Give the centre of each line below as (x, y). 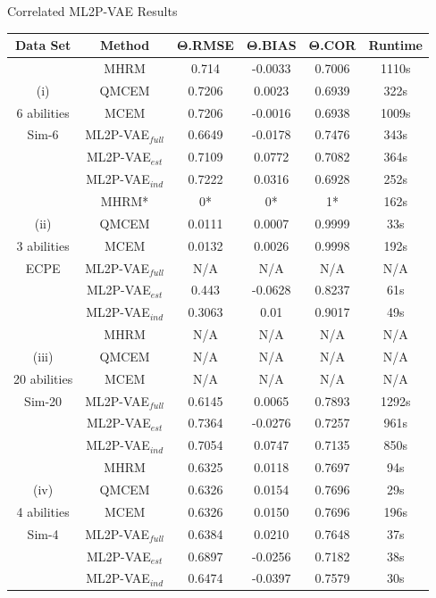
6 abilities (43, 112)
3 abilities (43, 245)
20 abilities (43, 378)
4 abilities (43, 511)
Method (125, 45)
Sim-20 (43, 400)
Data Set (43, 45)
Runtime (395, 45)
